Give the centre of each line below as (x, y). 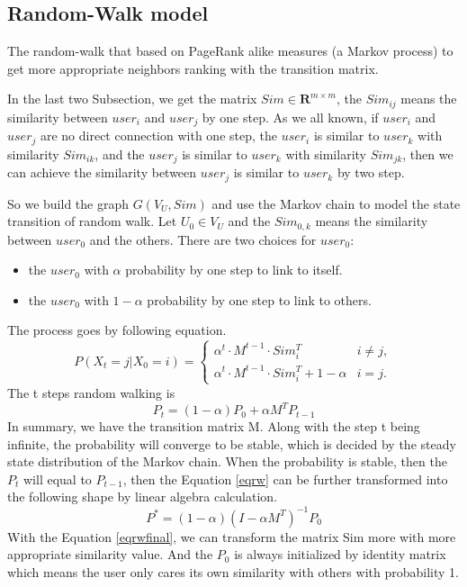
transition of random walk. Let (92, 221)
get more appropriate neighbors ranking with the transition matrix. (193, 68)
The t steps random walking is (91, 392)
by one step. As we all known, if (290, 117)
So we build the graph (68, 203)
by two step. (371, 172)
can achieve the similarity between (102, 172)
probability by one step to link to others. (259, 299)
